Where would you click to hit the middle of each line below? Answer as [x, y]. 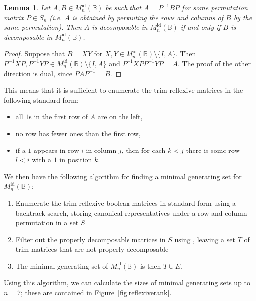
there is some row [213, 150]
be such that [123, 7]
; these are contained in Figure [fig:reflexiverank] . [96, 292]
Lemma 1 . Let [27, 7]
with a [42, 160]
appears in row [56, 150]
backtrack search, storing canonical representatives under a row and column [131, 213]
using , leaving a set [205, 239]
